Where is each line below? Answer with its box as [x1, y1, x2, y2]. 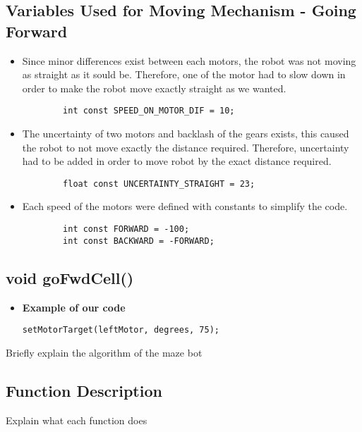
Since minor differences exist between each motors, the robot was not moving [22, 53, 356, 68]
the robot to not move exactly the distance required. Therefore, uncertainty [22, 140, 349, 154]
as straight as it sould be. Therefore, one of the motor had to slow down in [22, 67, 346, 82]
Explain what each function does [6, 412, 147, 427]
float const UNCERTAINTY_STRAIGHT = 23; [63, 178, 255, 189]
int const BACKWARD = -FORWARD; [63, 235, 215, 246]
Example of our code [22, 300, 126, 314]
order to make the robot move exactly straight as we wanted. [22, 80, 286, 95]
